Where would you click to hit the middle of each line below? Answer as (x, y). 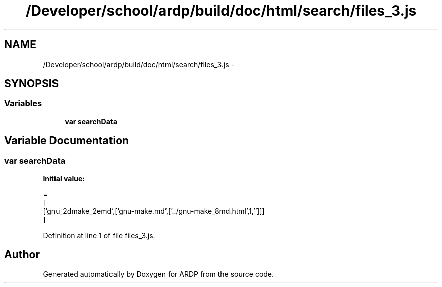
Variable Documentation (67, 141)
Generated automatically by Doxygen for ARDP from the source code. (159, 274)
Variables (23, 104)
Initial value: (64, 179)
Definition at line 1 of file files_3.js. (99, 236)
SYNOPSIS (32, 84)
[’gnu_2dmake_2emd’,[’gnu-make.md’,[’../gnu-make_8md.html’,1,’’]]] (154, 211)
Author (22, 255)
